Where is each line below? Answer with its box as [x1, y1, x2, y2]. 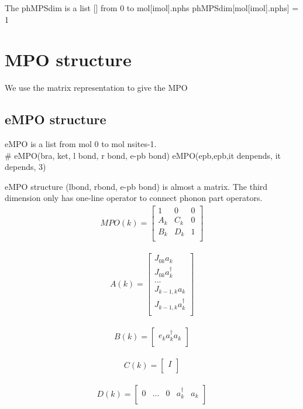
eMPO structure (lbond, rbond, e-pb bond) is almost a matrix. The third [5, 180, 268, 192]
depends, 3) [5, 161, 46, 173]
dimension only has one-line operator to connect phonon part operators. [5, 192, 263, 204]
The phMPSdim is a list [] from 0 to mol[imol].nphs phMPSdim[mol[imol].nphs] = [5, 2, 299, 13]
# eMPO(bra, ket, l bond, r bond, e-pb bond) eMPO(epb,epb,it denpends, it [5, 149, 281, 161]
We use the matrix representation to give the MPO [5, 81, 188, 94]
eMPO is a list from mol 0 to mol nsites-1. [5, 138, 157, 150]
